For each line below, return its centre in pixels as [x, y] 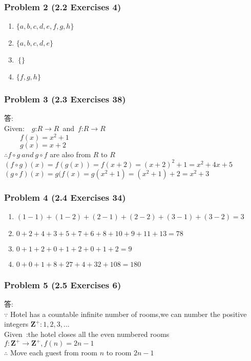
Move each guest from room [54, 353]
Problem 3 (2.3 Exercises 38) [65, 99]
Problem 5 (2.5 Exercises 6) [63, 284]
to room [119, 353]
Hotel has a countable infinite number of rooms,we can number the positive [128, 314]
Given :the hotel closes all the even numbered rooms [87, 334]
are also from [70, 154]
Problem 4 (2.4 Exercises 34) [65, 197]
